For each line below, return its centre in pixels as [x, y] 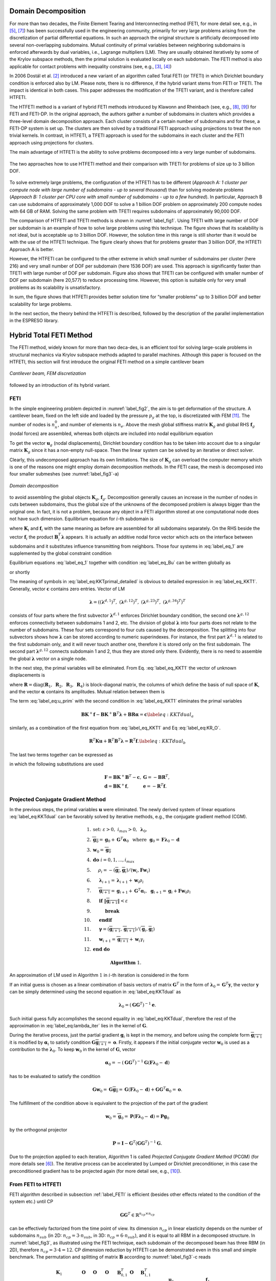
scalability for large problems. [41, 304]
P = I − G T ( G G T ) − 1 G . [137, 1143]
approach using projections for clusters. [52, 142]
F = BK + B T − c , [123, 777]
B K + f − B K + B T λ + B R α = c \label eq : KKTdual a [137, 714]
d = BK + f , [116, 786]
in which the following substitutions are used [56, 764]
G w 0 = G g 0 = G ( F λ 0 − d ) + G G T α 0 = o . [137, 1090]
